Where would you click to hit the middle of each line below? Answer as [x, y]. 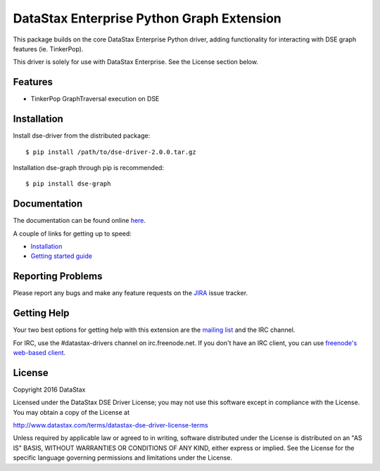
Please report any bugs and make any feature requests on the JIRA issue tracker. [131, 293]
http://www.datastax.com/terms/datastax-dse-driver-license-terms [110, 425]
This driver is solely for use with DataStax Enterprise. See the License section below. [135, 62]
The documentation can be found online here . [80, 221]
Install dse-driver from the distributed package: [82, 136]
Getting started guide [62, 256]
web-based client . [39, 352]
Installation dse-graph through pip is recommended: [89, 167]
